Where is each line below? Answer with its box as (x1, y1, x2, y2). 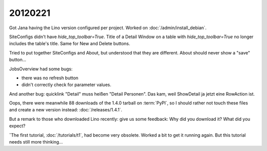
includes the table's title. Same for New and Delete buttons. (9, 41, 131, 47)
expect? (9, 123, 26, 129)
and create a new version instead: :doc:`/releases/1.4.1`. (9, 107, 123, 113)
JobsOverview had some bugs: (9, 66, 73, 72)
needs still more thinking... (9, 139, 63, 145)
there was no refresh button (21, 75, 79, 81)
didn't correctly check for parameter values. (21, 82, 111, 88)
